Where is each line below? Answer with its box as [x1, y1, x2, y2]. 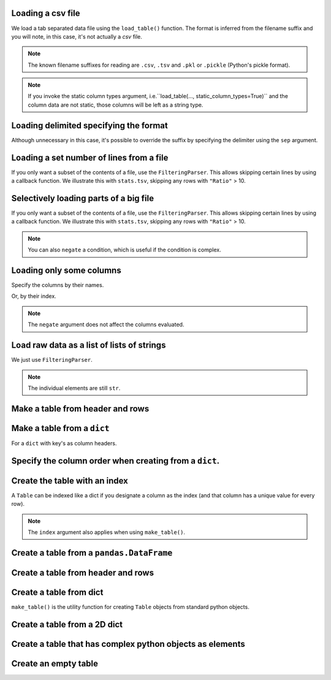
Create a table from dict [11, 587, 104, 597]
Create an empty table [11, 658, 98, 668]
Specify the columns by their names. [11, 281, 104, 289]
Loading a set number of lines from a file [11, 152, 169, 162]
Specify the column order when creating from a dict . [11, 456, 220, 466]
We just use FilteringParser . [11, 356, 93, 364]
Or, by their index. [11, 292, 56, 300]
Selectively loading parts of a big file [11, 193, 154, 204]
